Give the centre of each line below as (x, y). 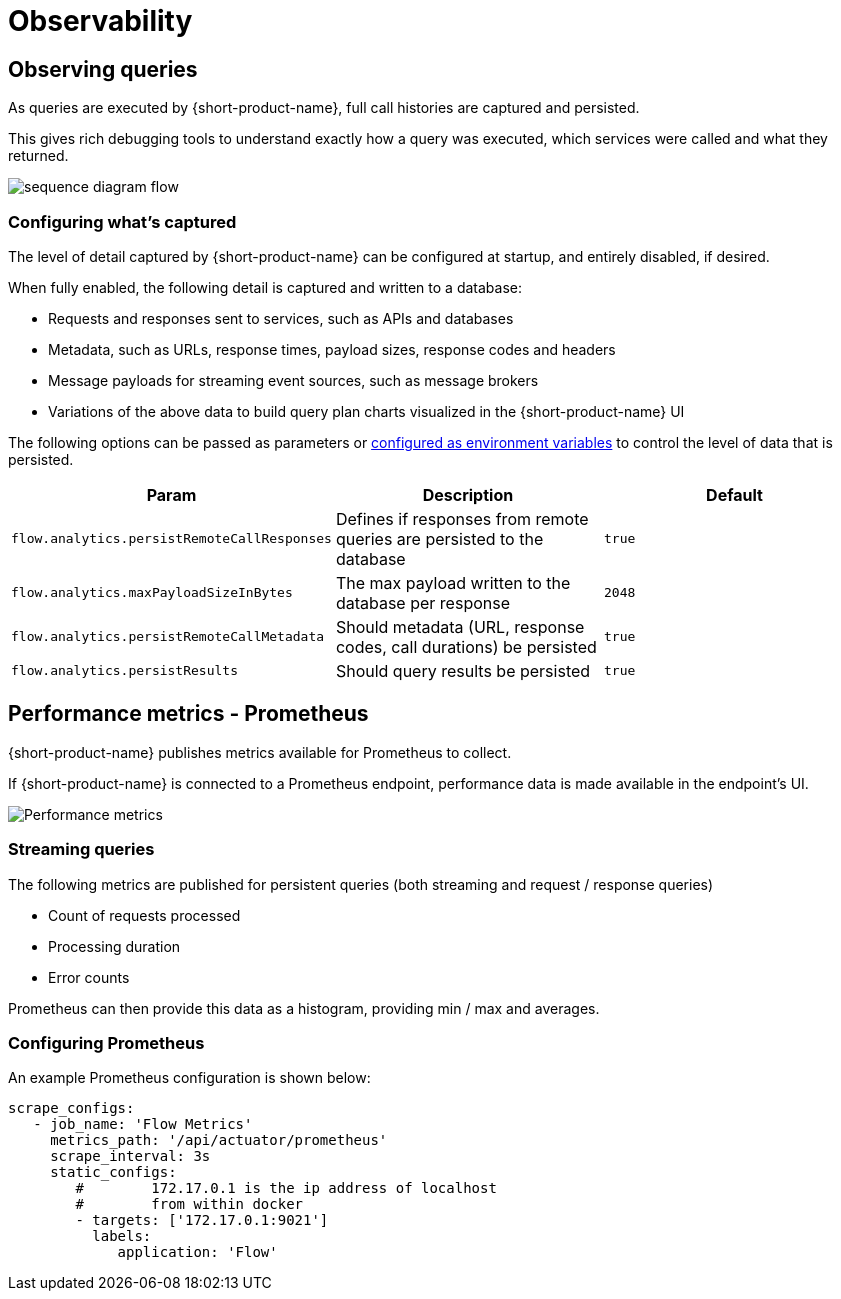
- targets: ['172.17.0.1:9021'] (202, 1220)
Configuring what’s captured (122, 221)
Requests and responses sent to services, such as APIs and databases (281, 318)
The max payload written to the (453, 582)
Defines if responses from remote (462, 518)
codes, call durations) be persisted (466, 646)
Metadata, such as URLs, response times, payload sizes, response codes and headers (332, 349)
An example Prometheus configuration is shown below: (189, 1078)
